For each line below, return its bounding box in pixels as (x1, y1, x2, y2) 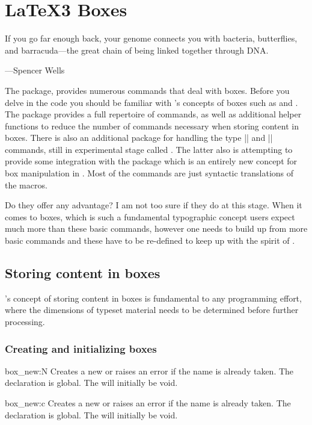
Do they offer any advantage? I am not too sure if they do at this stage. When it (5, 199, 302, 211)
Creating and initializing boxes (5, 341, 157, 356)
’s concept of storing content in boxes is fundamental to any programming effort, (5, 291, 302, 304)
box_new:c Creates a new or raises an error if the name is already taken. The (5, 397, 291, 409)
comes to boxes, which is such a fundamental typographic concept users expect (5, 210, 295, 223)
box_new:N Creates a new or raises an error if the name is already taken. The (5, 364, 294, 377)
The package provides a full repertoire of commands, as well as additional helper (5, 108, 302, 120)
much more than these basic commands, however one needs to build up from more (5, 222, 308, 235)
